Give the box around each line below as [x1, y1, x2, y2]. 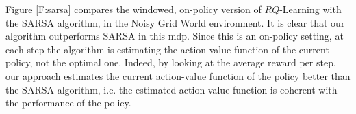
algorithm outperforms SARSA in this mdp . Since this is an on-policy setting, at [5, 29, 344, 43]
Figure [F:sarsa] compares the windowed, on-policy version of [5, 2, 262, 16]
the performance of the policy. [5, 96, 131, 110]
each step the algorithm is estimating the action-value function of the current [5, 42, 329, 56]
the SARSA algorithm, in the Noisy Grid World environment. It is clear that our [5, 15, 345, 29]
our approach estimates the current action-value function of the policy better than [5, 68, 351, 83]
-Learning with [279, 2, 342, 16]
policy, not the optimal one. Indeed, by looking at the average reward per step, [5, 55, 336, 70]
